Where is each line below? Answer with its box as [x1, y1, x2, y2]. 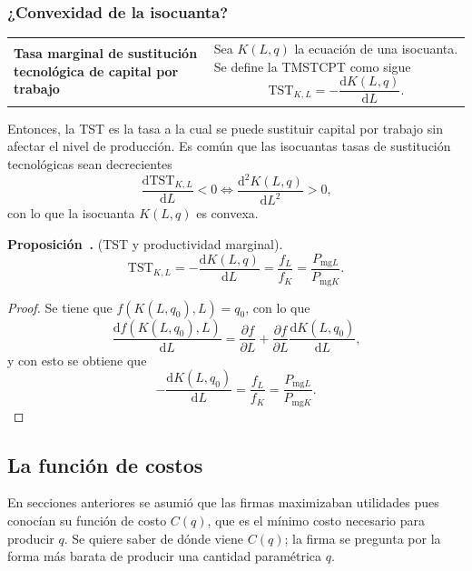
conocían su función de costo [7, 511, 167, 530]
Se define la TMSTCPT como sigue [213, 56, 411, 75]
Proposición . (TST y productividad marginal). [7, 235, 283, 253]
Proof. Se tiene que [7, 297, 113, 316]
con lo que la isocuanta [7, 204, 135, 223]
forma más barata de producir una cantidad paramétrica [7, 546, 322, 566]
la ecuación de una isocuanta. [294, 38, 458, 57]
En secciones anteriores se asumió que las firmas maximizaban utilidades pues [7, 493, 439, 512]
